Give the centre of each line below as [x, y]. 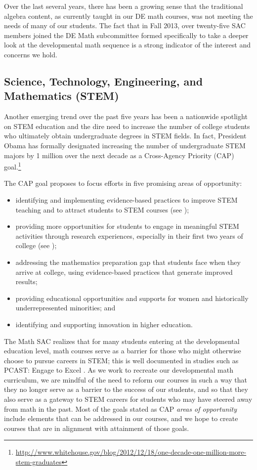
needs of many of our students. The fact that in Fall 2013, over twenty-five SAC [125, 25]
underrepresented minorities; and [65, 308]
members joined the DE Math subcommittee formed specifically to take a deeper [126, 35]
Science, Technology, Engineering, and [104, 81]
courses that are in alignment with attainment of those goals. [97, 428]
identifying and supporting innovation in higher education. [104, 324]
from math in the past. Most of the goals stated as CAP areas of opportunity [121, 408]
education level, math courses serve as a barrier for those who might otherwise [123, 351]
